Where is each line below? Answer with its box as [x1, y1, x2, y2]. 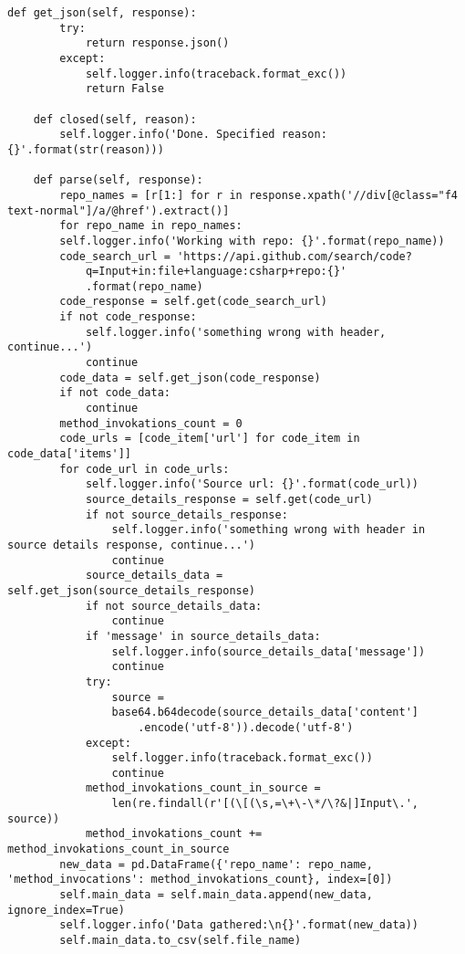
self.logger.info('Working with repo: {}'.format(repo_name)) [59, 234, 445, 247]
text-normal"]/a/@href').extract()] [7, 204, 230, 217]
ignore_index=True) [7, 903, 125, 917]
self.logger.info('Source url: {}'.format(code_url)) [85, 477, 419, 491]
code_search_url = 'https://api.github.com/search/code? [59, 249, 412, 263]
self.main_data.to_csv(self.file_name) [59, 934, 302, 948]
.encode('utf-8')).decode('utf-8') [138, 720, 354, 734]
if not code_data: [59, 386, 170, 400]
